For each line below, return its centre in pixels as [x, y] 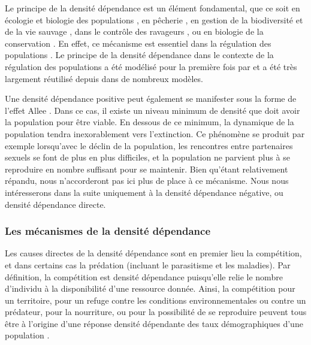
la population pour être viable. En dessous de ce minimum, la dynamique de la [150, 122]
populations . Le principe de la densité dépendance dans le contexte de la [139, 55]
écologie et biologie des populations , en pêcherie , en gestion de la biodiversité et [154, 19]
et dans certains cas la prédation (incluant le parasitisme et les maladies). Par [148, 264]
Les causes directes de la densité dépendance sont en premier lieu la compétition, [153, 253]
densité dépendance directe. [55, 204]
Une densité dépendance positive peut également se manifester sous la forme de [151, 99]
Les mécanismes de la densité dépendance [108, 231]
